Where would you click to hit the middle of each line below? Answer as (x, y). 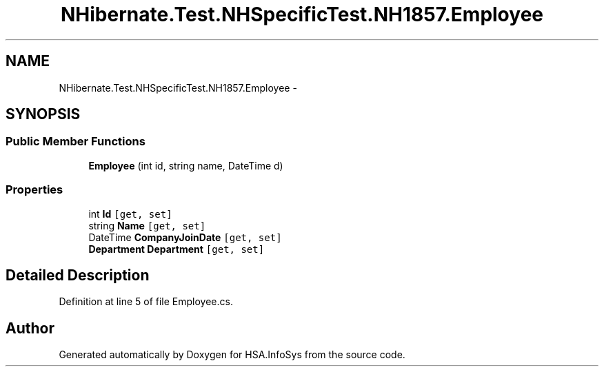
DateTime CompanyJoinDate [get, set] (185, 237)
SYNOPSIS (43, 114)
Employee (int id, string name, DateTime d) (186, 165)
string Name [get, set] (147, 225)
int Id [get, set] (130, 214)
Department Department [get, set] (177, 249)
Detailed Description (78, 275)
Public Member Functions (75, 142)
